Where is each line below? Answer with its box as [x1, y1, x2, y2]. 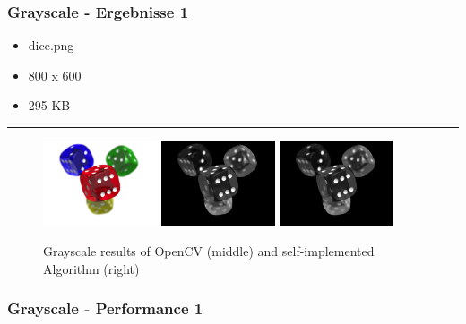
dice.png [28, 36, 74, 55]
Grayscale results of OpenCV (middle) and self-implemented [43, 241, 375, 260]
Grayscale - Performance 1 [7, 297, 203, 320]
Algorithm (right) [43, 259, 140, 277]
